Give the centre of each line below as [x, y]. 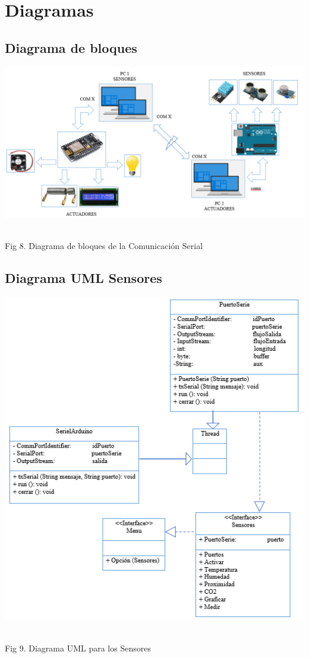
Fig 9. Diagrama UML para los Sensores [78, 648]
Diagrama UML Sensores [83, 277]
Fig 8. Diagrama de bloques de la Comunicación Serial [104, 245]
